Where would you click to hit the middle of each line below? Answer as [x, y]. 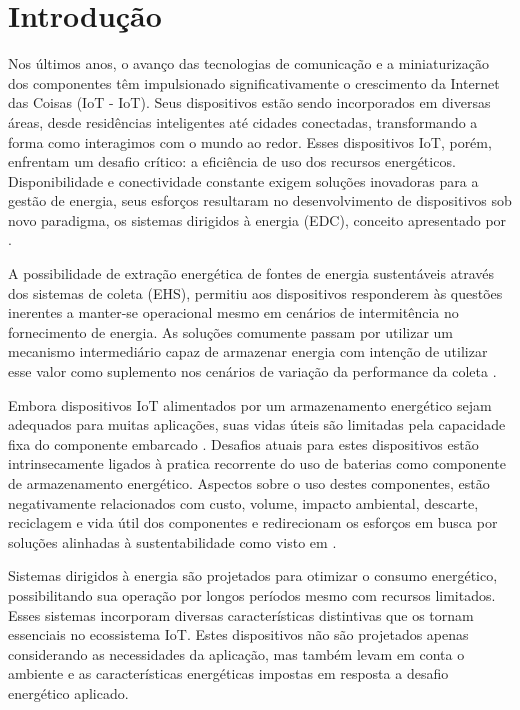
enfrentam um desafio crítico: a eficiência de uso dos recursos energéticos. [232, 161]
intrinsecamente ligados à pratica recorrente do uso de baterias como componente [257, 463]
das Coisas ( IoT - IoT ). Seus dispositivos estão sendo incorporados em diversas [249, 102]
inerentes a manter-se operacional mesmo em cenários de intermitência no [233, 312]
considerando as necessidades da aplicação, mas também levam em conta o [236, 653]
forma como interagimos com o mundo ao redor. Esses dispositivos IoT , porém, [250, 141]
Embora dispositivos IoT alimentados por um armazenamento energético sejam [250, 404]
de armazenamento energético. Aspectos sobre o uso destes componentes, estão [249, 483]
